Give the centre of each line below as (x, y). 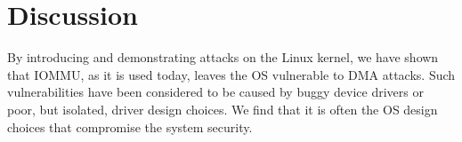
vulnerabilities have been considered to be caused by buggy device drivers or (215, 92)
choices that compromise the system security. (130, 126)
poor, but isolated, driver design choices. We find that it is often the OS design (223, 109)
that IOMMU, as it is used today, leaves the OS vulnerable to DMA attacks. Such (231, 74)
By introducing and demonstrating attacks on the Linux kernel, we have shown (223, 57)
